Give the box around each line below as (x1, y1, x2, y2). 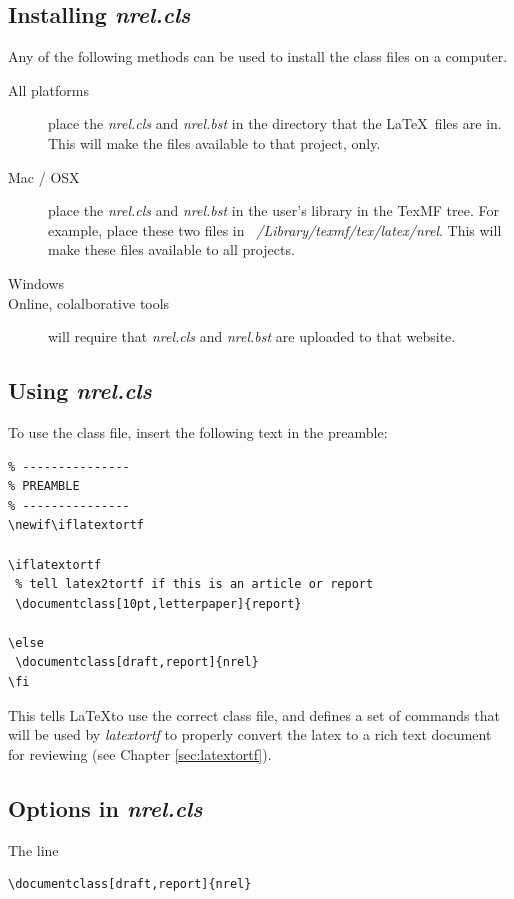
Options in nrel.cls (8, 792, 203, 823)
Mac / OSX (8, 166, 80, 187)
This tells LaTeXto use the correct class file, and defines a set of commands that (8, 704, 500, 725)
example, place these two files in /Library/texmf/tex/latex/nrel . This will (48, 219, 502, 240)
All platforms (8, 79, 90, 100)
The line (8, 839, 59, 860)
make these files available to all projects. (48, 239, 295, 260)
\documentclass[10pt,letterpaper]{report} (15, 596, 302, 611)
